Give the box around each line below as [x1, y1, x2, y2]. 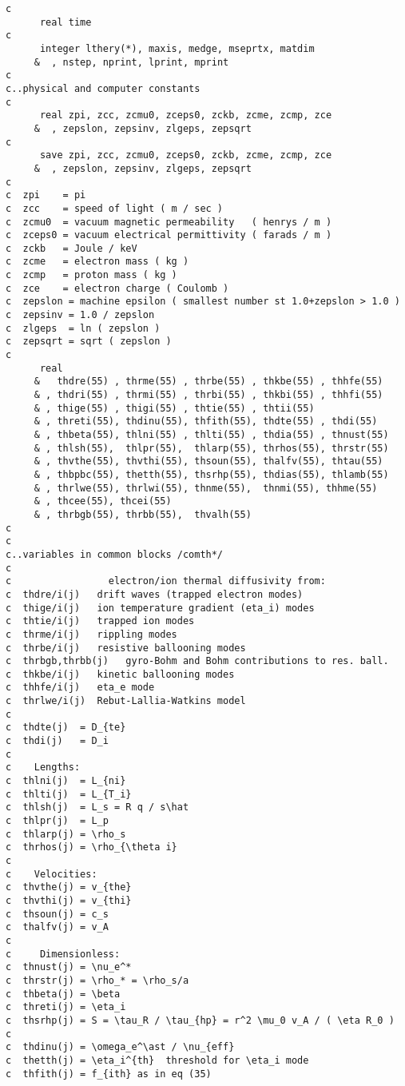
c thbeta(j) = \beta [6, 988, 121, 1000]
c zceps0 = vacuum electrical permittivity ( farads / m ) [6, 229, 332, 241]
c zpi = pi [6, 189, 86, 201]
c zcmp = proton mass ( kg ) [6, 269, 177, 281]
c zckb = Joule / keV [6, 242, 137, 254]
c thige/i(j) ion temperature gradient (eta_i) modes [6, 602, 315, 614]
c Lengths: [6, 762, 81, 774]
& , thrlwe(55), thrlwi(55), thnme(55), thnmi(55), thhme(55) [34, 482, 378, 494]
